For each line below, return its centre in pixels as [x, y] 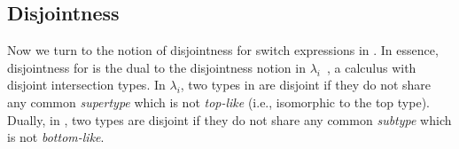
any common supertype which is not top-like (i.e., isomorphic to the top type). [218, 102]
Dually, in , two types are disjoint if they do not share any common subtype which [229, 119]
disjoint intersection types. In [86, 85]
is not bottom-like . [56, 137]
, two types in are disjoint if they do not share [306, 85]
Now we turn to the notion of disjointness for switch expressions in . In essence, [223, 50]
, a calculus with [372, 67]
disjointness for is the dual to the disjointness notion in [156, 67]
